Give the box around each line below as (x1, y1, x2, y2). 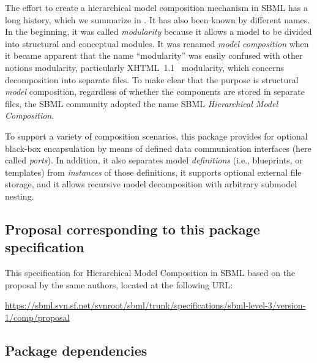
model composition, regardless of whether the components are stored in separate (5, 85, 305, 98)
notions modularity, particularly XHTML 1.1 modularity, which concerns (5, 61, 285, 73)
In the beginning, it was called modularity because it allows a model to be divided (5, 25, 312, 38)
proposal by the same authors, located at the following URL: (5, 278, 233, 291)
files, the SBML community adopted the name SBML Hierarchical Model (5, 97, 278, 110)
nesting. (5, 189, 34, 202)
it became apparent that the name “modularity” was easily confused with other (5, 49, 303, 62)
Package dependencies (5, 340, 147, 359)
